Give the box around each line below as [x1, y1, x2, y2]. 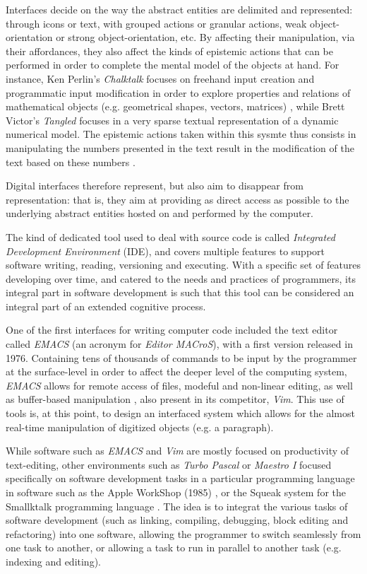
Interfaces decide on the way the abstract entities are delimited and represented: [6, 2, 353, 16]
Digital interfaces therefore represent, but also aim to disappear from [6, 178, 303, 193]
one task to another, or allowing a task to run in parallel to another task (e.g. [6, 540, 342, 555]
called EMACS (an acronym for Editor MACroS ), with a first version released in [6, 336, 353, 351]
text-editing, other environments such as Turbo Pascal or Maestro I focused [6, 457, 332, 471]
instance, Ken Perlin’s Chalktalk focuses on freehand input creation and [6, 71, 315, 86]
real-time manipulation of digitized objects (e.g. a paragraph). [6, 419, 274, 434]
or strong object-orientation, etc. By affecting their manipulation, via [56, 30, 355, 45]
